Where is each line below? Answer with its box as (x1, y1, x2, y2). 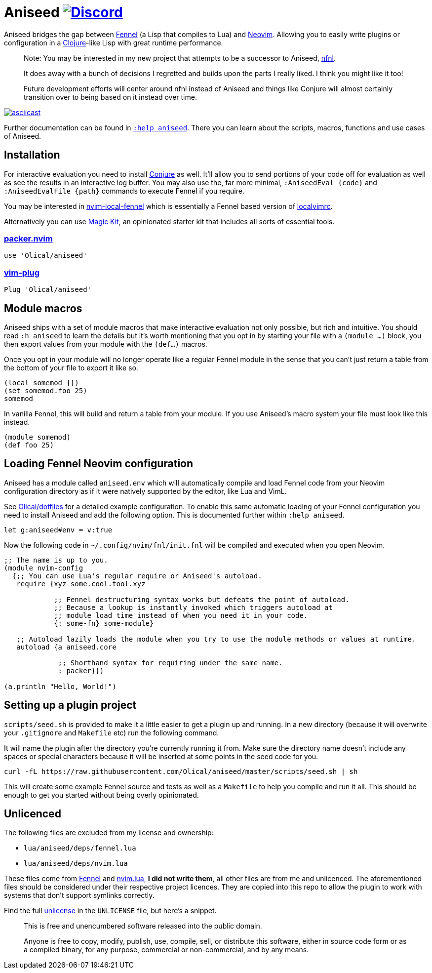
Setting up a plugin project (4, 699, 137, 712)
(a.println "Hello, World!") (4, 682, 117, 690)
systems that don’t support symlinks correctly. (4, 891, 155, 900)
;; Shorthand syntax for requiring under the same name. (58, 658, 283, 667)
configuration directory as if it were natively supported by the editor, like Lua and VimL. (4, 486, 287, 495)
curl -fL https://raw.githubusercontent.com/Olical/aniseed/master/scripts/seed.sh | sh (4, 767, 358, 775)
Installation (4, 149, 60, 162)
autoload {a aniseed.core (16, 643, 117, 651)
